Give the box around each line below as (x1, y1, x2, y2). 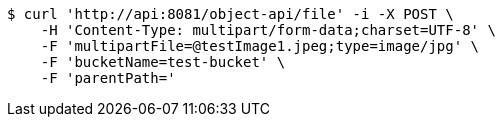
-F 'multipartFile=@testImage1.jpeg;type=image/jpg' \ (40, 38, 480, 54)
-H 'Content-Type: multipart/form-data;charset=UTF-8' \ (40, 22, 496, 38)
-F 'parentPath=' (40, 70, 176, 86)
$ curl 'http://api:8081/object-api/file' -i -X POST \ (7, 6, 454, 22)
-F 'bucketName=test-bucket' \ (40, 54, 286, 70)
